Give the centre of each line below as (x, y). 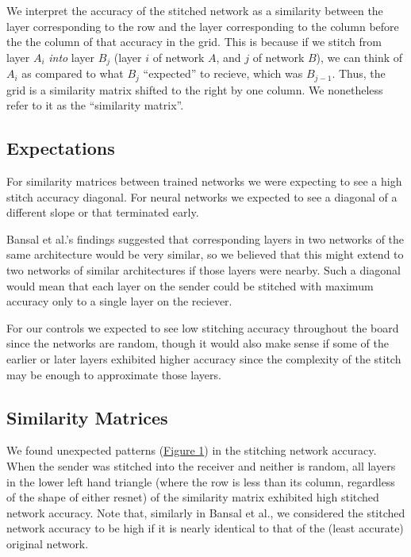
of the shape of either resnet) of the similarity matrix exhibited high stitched (193, 497)
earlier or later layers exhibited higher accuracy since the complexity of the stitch (204, 359)
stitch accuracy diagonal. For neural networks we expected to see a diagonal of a (202, 196)
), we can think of (359, 57)
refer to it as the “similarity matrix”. (95, 105)
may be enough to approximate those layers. (114, 374)
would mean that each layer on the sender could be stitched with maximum (190, 285)
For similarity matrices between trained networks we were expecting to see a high (204, 181)
